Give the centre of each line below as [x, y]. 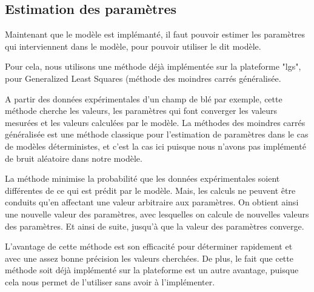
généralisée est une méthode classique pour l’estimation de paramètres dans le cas [157, 134]
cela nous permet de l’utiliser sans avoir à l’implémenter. [110, 281]
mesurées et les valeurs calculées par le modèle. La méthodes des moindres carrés [155, 122]
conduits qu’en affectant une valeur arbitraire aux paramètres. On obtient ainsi [152, 202]
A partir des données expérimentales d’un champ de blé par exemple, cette [144, 98]
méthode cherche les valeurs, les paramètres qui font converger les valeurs [141, 111]
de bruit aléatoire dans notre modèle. [74, 158]
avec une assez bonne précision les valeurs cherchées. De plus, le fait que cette [149, 258]
